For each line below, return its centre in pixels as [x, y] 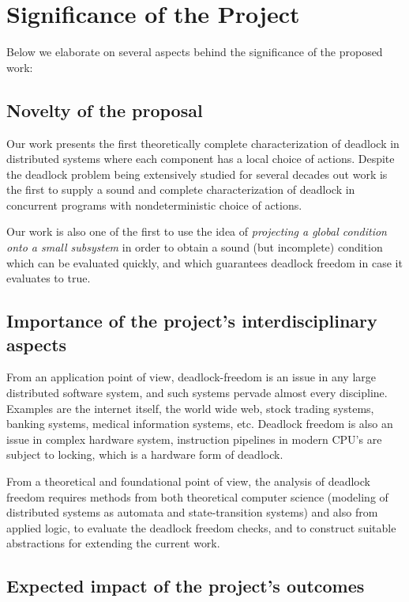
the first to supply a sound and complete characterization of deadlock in [181, 189]
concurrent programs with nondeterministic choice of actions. [154, 204]
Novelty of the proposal [105, 110]
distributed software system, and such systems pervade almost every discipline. [197, 393]
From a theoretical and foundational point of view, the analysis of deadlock [188, 481]
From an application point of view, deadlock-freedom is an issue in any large [191, 377]
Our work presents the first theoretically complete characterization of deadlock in [203, 143]
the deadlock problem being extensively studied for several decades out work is [197, 174]
